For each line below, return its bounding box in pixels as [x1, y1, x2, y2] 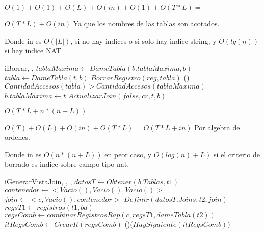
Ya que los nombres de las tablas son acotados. [73, 18, 220, 28]
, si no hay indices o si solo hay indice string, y [70, 35, 217, 46]
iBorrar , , [5, 62, 34, 73]
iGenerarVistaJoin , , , [5, 176, 72, 186]
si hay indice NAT [5, 45, 61, 56]
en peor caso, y [104, 149, 152, 159]
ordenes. [5, 132, 30, 142]
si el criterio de [213, 149, 260, 159]
